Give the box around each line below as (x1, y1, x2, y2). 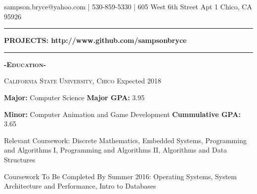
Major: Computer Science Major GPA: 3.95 (4, 92, 145, 102)
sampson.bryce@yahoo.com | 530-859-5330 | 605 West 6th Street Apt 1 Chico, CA (4, 1, 252, 11)
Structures (4, 154, 36, 164)
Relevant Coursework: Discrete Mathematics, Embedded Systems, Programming (4, 135, 247, 145)
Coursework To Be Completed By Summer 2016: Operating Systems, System (4, 171, 237, 181)
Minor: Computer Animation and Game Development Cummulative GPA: (4, 109, 241, 119)
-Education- (4, 59, 46, 69)
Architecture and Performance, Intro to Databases (4, 181, 156, 191)
